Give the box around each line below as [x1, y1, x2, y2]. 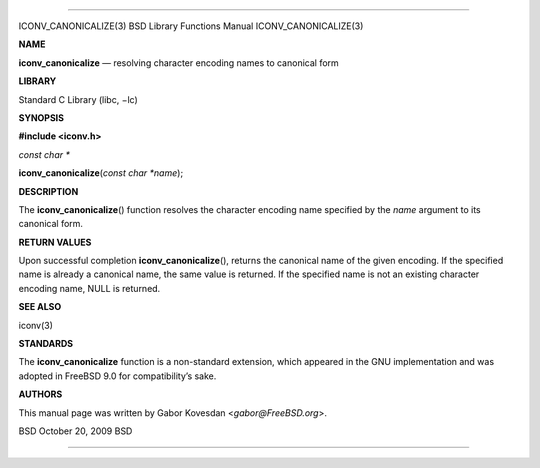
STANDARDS [18, 338, 74, 350]
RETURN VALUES [18, 236, 92, 248]
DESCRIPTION [18, 185, 79, 197]
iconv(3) [18, 319, 54, 331]
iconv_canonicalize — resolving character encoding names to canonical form [18, 56, 339, 69]
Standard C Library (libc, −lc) [18, 93, 139, 105]
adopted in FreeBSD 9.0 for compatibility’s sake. [18, 370, 217, 382]
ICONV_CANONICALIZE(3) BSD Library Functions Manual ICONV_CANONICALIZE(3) [18, 20, 364, 32]
